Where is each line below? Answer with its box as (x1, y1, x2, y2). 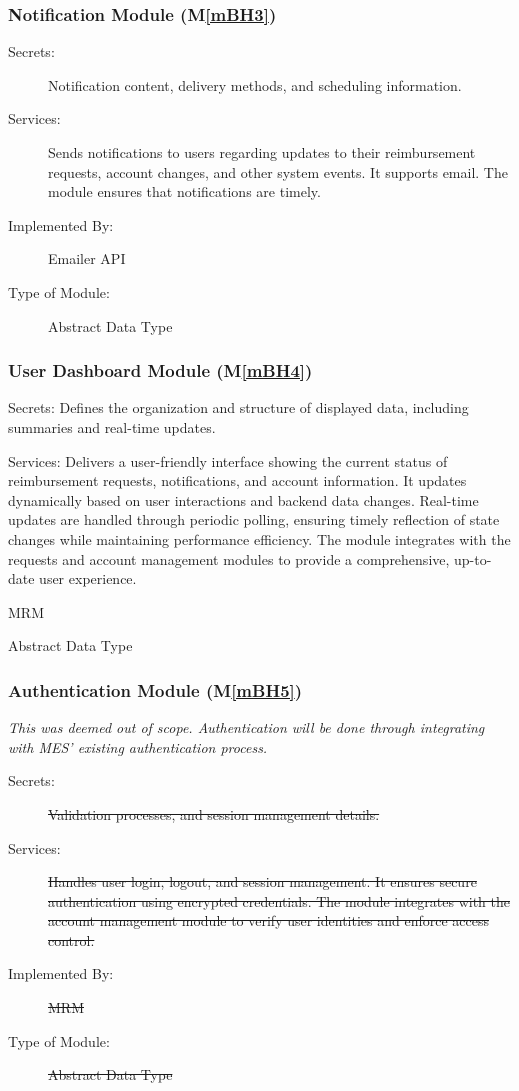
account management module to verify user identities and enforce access (48, 910, 489, 931)
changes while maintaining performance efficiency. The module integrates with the (8, 528, 511, 549)
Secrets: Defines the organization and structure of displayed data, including (8, 397, 469, 418)
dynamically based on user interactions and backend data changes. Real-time (8, 489, 479, 510)
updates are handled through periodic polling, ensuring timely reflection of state (8, 509, 500, 530)
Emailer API (48, 248, 126, 269)
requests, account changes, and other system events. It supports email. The (48, 161, 508, 182)
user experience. (39, 568, 137, 589)
